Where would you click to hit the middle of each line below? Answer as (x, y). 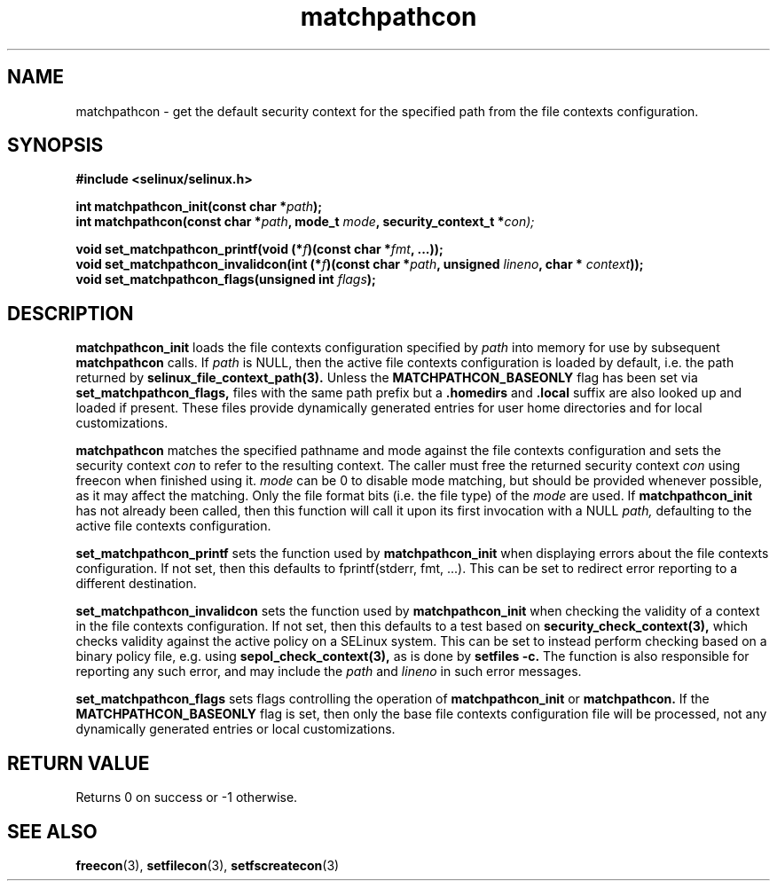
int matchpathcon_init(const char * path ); (199, 207)
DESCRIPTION (71, 313)
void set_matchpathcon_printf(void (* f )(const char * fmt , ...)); (259, 249)
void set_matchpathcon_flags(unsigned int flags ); (226, 279)
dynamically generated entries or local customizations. (235, 729)
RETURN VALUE (78, 763)
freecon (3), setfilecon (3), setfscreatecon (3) (208, 865)
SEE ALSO (52, 831)
